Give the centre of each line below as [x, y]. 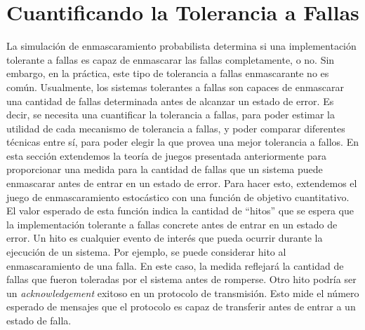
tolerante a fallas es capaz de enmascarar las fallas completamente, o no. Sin [171, 59]
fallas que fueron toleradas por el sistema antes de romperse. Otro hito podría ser [181, 279]
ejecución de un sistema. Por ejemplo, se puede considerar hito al [146, 252]
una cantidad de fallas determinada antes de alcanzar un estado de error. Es [170, 101]
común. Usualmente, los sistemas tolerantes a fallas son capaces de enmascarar [175, 87]
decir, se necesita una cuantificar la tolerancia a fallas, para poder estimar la [171, 115]
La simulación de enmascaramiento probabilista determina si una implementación [181, 46]
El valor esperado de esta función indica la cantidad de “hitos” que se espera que [180, 211]
